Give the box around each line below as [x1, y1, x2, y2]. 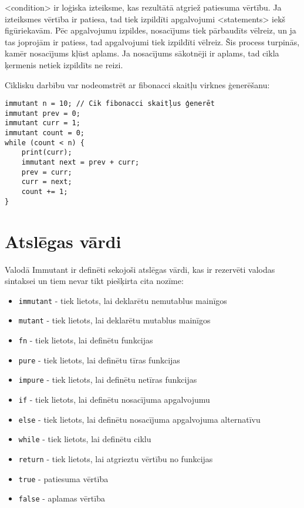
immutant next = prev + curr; [21, 158, 140, 167]
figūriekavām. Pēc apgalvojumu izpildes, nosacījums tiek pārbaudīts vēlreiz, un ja [5, 24, 296, 36]
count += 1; [21, 188, 68, 196]
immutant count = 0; [5, 129, 85, 138]
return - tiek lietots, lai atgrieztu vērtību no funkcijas [18, 452, 213, 464]
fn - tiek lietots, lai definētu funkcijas [18, 334, 153, 346]
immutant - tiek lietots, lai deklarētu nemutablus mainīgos [18, 294, 227, 306]
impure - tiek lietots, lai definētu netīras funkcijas [18, 373, 197, 386]
